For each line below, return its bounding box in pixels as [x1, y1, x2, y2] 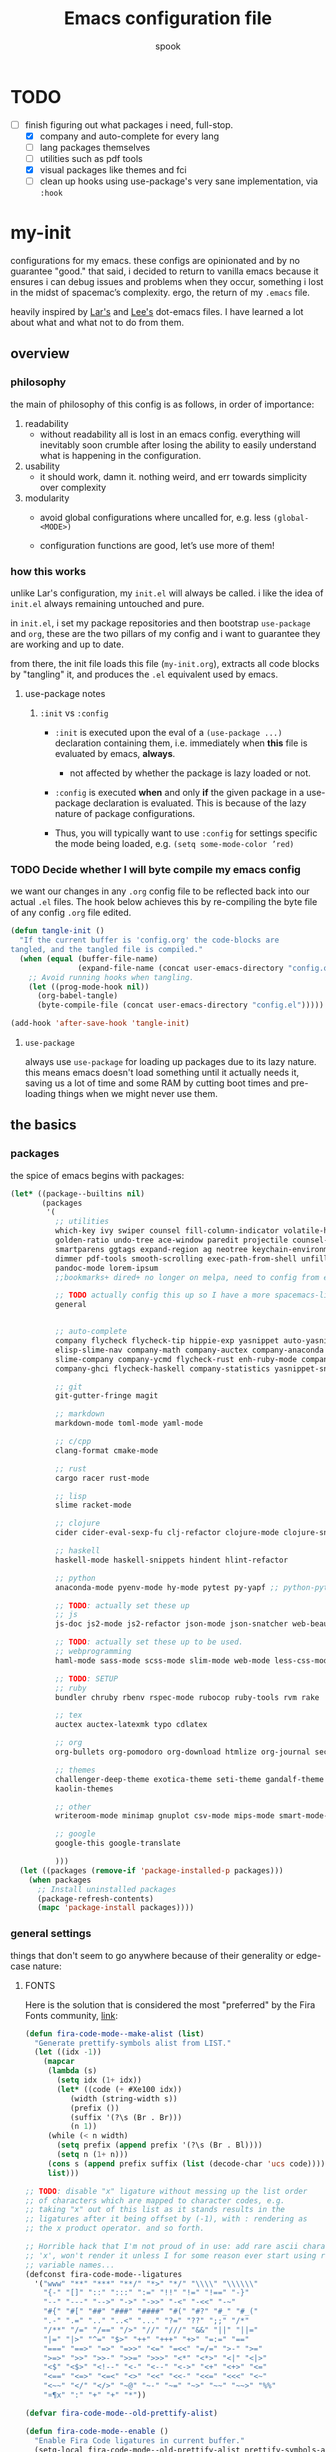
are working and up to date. [10, 638, 125, 650]
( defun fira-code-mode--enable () [24, 2426, 169, 2436]
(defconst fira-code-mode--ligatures [24, 2269, 183, 2279]
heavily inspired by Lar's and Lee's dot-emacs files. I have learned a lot [10, 306, 304, 317]
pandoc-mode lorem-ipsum [54, 1263, 159, 1273]
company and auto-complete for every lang [39, 130, 220, 142]
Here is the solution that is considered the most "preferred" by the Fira [24, 1998, 316, 2011]
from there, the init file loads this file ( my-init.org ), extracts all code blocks [10, 657, 320, 669]
